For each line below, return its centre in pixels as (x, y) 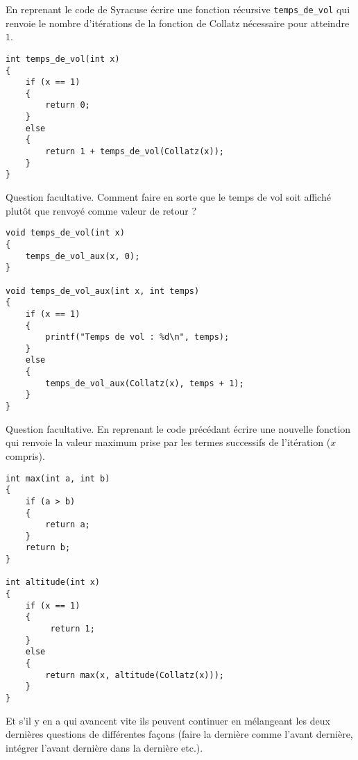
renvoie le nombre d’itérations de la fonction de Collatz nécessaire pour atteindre (178, 23)
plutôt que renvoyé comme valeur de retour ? (101, 210)
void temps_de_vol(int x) (65, 233)
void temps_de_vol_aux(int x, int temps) (103, 291)
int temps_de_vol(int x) (63, 59)
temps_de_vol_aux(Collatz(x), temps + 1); (145, 383)
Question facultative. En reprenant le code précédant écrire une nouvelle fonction (178, 428)
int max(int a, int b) (58, 478)
